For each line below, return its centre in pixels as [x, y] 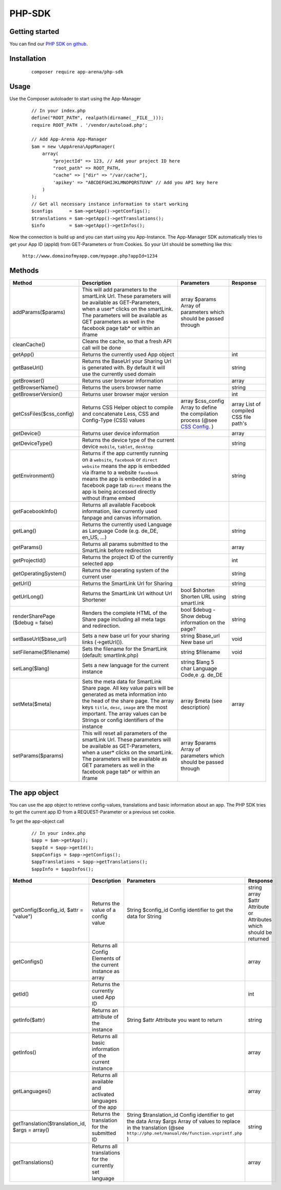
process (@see [199, 420]
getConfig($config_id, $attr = [48, 910]
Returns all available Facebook [119, 505]
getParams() [28, 548]
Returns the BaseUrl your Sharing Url [127, 361]
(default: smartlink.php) [110, 655]
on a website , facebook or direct [120, 460]
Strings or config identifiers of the [123, 720]
